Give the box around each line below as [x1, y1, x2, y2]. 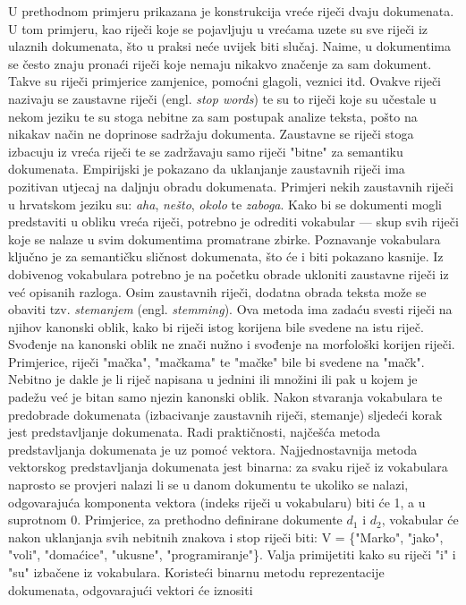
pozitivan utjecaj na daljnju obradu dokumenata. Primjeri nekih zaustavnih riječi [8, 176, 453, 195]
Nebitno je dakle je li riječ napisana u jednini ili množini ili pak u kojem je [8, 370, 418, 388]
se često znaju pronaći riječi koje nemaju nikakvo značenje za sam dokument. [8, 54, 432, 72]
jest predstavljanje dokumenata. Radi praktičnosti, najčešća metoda [8, 422, 380, 441]
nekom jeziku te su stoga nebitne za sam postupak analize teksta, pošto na [8, 107, 418, 125]
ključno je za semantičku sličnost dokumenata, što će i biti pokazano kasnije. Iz [8, 247, 444, 266]
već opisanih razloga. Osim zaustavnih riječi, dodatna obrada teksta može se [8, 282, 427, 301]
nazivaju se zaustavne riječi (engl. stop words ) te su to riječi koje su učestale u [8, 89, 436, 107]
